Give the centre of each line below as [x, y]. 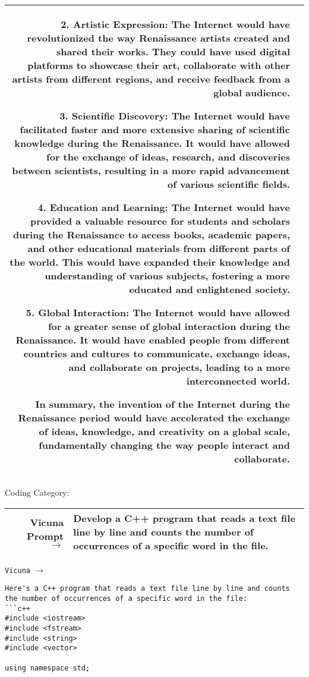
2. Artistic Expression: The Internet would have [175, 24]
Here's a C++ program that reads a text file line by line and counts [147, 589]
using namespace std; [48, 668]
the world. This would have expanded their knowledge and [150, 262]
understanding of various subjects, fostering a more [167, 275]
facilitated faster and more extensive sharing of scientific [155, 129]
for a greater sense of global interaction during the [169, 326]
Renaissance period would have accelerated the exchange [154, 418]
